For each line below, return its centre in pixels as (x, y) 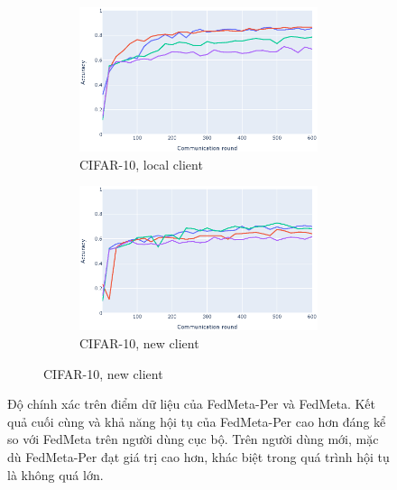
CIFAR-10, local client (141, 164)
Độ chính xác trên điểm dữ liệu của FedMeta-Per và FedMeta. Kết (192, 404)
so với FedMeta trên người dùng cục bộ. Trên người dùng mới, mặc (193, 439)
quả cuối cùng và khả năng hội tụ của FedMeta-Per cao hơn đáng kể (197, 421)
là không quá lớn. (55, 474)
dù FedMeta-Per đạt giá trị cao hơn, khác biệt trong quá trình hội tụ (198, 456)
